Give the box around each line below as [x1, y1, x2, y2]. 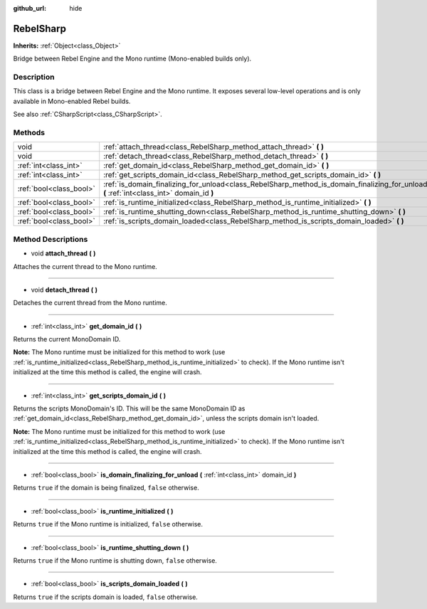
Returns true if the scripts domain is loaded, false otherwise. [13, 593, 199, 601]
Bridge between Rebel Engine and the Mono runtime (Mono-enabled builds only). [13, 54, 252, 63]
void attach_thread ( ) [31, 249, 96, 258]
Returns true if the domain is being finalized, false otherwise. [13, 484, 199, 492]
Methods [13, 127, 46, 137]
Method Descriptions [13, 234, 88, 244]
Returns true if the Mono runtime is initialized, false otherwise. [13, 520, 203, 529]
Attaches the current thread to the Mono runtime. [13, 262, 158, 270]
